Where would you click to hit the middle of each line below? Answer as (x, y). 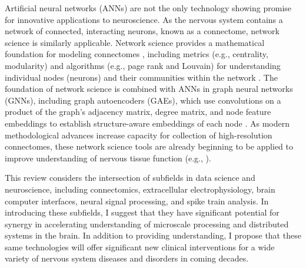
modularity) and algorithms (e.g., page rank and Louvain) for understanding (143, 65)
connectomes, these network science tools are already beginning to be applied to (149, 146)
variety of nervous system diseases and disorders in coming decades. (127, 258)
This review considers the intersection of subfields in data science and (130, 178)
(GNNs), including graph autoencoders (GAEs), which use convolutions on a (143, 100)
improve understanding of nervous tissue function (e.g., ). (108, 158)
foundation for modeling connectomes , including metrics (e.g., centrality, (137, 54)
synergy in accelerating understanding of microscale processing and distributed (147, 224)
